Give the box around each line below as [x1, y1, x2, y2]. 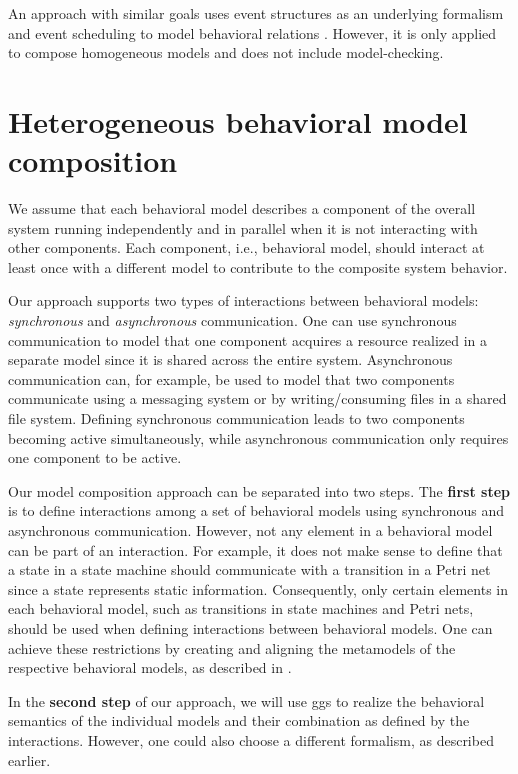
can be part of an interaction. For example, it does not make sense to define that [8, 539, 503, 560]
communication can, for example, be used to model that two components [8, 368, 455, 389]
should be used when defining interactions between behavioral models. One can [8, 617, 493, 638]
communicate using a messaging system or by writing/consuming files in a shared [8, 388, 507, 409]
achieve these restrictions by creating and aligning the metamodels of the [8, 637, 456, 658]
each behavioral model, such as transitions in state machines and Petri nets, [8, 598, 474, 619]
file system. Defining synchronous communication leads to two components [8, 408, 465, 429]
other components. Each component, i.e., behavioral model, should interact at [8, 237, 485, 258]
